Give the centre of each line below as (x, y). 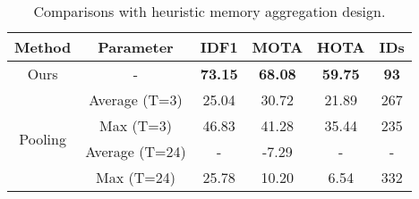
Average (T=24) (136, 151)
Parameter (136, 47)
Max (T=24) (136, 177)
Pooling (43, 138)
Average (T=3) (136, 99)
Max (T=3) (136, 125)
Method (43, 47)
